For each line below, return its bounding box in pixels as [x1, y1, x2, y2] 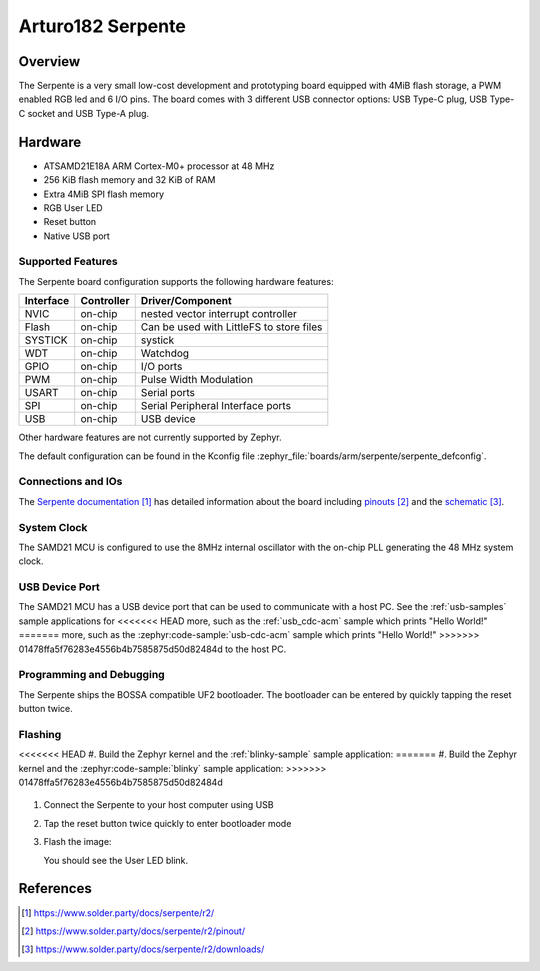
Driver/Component [140, 294, 232, 308]
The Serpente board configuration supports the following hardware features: [18, 275, 334, 287]
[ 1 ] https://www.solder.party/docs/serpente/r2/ [21, 906, 215, 919]
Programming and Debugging [18, 668, 165, 682]
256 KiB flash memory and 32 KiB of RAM [43, 174, 216, 186]
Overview [18, 53, 81, 70]
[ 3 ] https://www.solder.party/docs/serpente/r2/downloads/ [21, 943, 265, 955]
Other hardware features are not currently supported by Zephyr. [18, 431, 282, 444]
